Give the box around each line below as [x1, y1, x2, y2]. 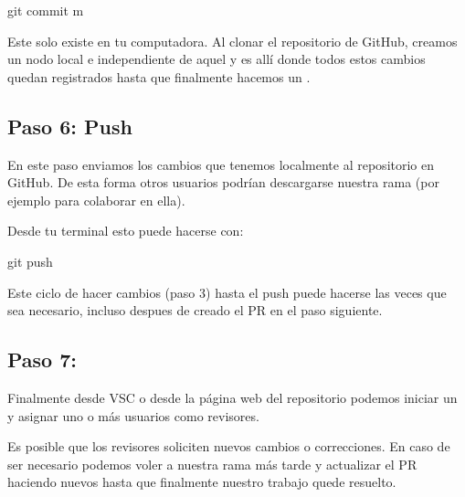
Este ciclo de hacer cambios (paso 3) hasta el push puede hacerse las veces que [7, 282, 447, 301]
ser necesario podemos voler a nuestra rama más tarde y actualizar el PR [7, 454, 417, 473]
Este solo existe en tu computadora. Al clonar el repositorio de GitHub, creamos [7, 31, 458, 50]
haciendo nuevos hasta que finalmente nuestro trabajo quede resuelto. [7, 472, 396, 492]
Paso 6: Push [7, 111, 132, 140]
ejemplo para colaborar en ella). [7, 190, 185, 209]
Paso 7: [7, 345, 77, 374]
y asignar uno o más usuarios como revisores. [7, 406, 259, 425]
